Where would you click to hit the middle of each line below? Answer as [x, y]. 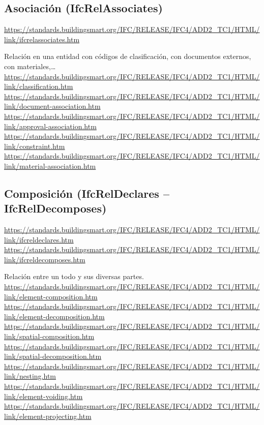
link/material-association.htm [50, 165]
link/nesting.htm [30, 376]
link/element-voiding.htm [43, 396]
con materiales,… [30, 66]
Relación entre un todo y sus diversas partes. [74, 276]
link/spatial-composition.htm [49, 336]
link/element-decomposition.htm [54, 316]
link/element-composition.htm [51, 296]
